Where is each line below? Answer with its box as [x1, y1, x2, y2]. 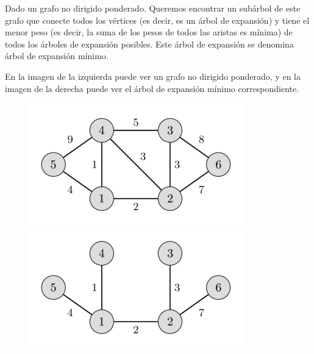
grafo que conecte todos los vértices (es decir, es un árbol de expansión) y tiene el [5, 13, 310, 26]
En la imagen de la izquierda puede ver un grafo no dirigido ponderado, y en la [5, 69, 301, 82]
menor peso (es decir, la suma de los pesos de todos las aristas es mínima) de [5, 26, 293, 38]
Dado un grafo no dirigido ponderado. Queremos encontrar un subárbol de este [5, 2, 301, 14]
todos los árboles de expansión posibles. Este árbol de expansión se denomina [5, 37, 294, 50]
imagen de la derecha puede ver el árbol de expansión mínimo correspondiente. [5, 82, 299, 94]
